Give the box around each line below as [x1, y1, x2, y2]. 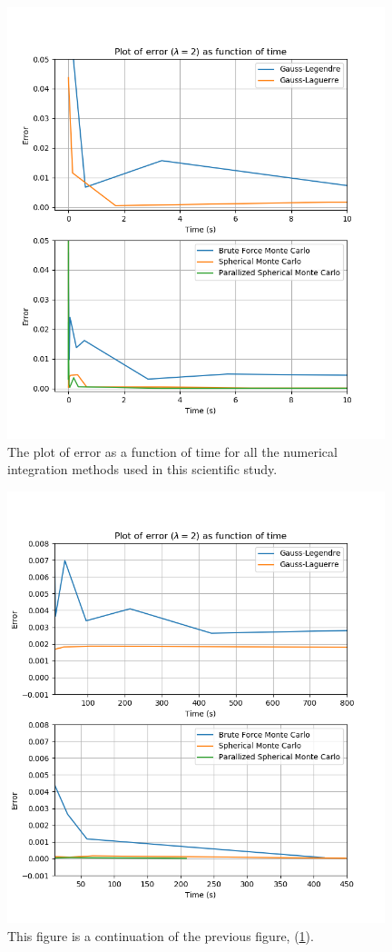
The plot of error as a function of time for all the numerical [7, 441, 338, 461]
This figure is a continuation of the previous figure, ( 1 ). [7, 926, 314, 945]
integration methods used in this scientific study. [7, 460, 278, 479]
